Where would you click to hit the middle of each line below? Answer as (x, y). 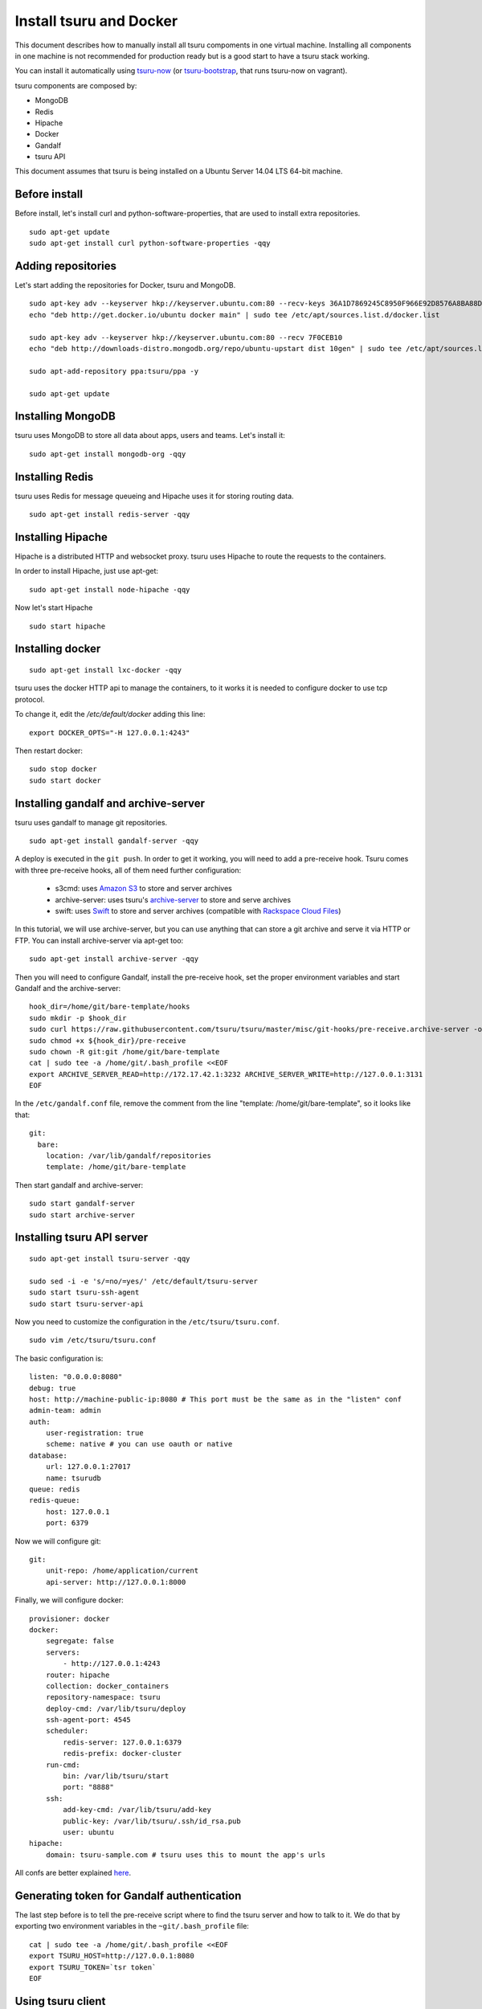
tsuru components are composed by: (76, 85)
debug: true (53, 1388)
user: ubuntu (88, 1832)
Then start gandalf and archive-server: (79, 1185)
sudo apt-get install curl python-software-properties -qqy (150, 243)
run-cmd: (63, 1765)
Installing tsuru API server (82, 1238)
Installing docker (58, 649)
